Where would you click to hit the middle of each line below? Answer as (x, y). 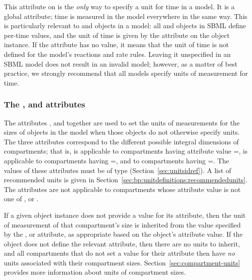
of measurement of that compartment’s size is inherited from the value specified (122, 224)
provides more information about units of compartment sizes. (95, 272)
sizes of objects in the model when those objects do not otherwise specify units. (122, 132)
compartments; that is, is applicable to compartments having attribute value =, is (126, 151)
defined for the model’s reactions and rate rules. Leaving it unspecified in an (117, 54)
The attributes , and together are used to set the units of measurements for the (122, 122)
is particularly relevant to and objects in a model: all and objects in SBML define (125, 26)
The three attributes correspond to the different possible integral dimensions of (121, 141)
